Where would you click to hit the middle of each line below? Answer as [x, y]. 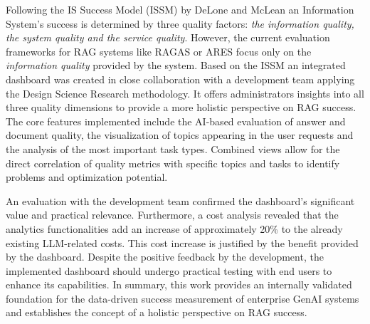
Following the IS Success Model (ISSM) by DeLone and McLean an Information [180, 9]
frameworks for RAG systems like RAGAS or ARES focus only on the [159, 51]
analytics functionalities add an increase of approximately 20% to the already [174, 228]
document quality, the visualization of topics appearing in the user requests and [180, 135]
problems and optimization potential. [87, 177]
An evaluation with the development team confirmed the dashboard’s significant [180, 200]
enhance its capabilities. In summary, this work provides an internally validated [179, 284]
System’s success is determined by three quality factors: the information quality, [180, 23]
